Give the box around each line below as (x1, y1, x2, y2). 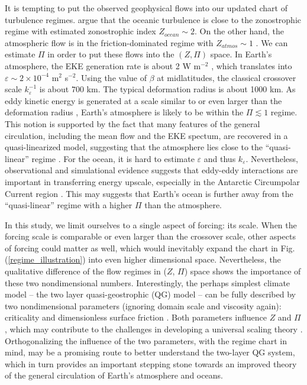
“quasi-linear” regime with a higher (5, 199, 133, 211)
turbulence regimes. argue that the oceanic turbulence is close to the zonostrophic (5, 13, 301, 25)
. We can (256, 36, 288, 48)
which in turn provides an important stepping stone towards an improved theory (5, 357, 297, 370)
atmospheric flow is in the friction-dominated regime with (5, 36, 214, 48)
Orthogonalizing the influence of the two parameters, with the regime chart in (5, 334, 287, 347)
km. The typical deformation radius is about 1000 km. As (86, 83, 296, 95)
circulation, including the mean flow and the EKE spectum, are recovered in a (5, 129, 288, 141)
